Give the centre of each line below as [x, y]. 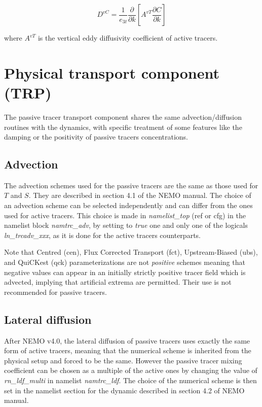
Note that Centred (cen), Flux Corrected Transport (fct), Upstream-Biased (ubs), [131, 252]
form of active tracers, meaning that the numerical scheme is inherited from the [128, 350]
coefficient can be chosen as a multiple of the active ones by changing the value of [131, 370]
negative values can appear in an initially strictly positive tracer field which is [125, 272]
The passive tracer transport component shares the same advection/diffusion [123, 116]
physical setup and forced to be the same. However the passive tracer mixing [123, 360]
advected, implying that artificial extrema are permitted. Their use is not [118, 282]
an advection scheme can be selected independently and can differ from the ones [128, 205]
